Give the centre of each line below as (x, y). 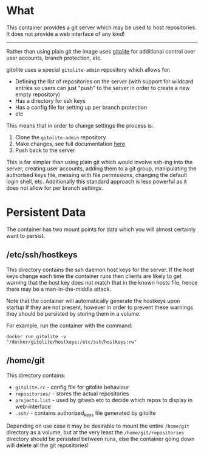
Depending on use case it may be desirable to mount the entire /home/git (98, 426)
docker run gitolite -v (36, 336)
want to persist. (26, 235)
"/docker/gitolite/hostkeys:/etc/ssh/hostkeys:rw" (72, 342)
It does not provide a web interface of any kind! (66, 33)
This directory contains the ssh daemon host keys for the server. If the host (100, 269)
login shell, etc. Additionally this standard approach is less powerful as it (97, 181)
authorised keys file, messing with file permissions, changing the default (97, 175)
